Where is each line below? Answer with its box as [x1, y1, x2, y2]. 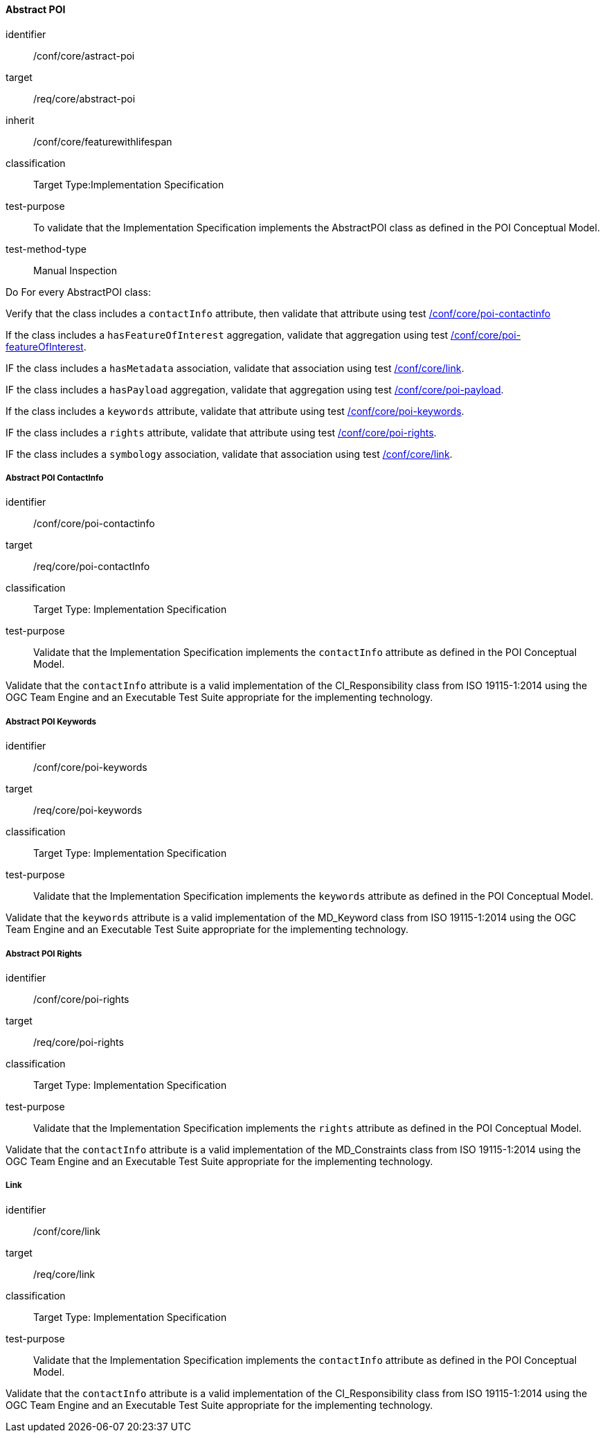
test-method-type [6, 242, 87, 255]
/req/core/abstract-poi [33, 92, 136, 105]
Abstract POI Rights [6, 948, 82, 959]
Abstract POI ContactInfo [6, 473, 104, 483]
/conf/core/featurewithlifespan [33, 135, 172, 148]
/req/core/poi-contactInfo [33, 560, 150, 573]
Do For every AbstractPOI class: [6, 285, 152, 298]
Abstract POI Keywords [6, 716, 97, 727]
